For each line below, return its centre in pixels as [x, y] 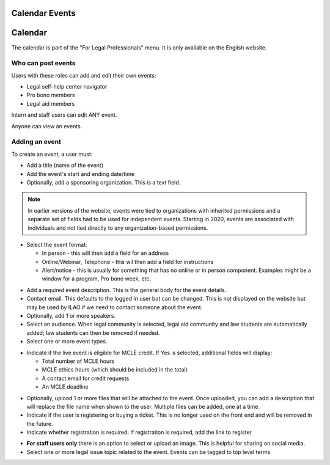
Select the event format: [57, 244]
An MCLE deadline [65, 387]
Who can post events [43, 63]
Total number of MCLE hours [78, 361]
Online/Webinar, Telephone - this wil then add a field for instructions [128, 262]
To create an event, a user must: [52, 154]
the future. [40, 423]
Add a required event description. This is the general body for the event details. [127, 290]
